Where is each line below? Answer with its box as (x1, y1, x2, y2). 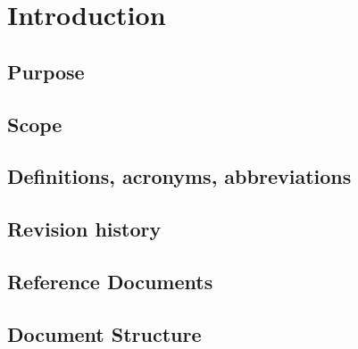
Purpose (7, 57, 85, 85)
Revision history (7, 215, 162, 243)
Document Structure (7, 320, 202, 347)
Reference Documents (7, 267, 213, 295)
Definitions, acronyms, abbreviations (7, 162, 352, 190)
